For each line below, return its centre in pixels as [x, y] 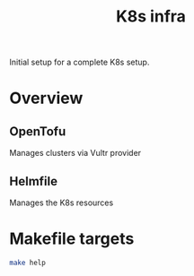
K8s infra [151, 17]
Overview [46, 98]
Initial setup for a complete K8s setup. [79, 62]
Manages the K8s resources [62, 203]
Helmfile [34, 181]
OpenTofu [38, 131]
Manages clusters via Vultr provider [75, 153]
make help [28, 263]
